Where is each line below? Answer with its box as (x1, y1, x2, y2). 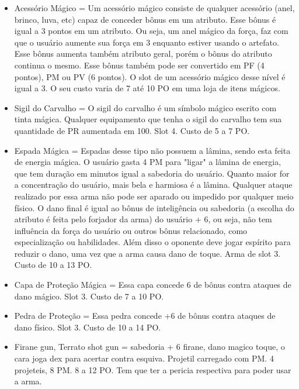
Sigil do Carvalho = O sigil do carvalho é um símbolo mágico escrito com (14, 101, 277, 113)
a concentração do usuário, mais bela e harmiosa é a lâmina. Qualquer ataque (14, 178, 293, 191)
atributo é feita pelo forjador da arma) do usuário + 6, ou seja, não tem (14, 213, 272, 225)
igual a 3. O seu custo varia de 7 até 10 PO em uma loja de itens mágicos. (14, 82, 280, 94)
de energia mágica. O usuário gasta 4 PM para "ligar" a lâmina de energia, (14, 156, 281, 168)
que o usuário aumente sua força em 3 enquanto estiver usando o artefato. (14, 36, 279, 48)
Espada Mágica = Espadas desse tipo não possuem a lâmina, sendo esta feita (14, 144, 291, 156)
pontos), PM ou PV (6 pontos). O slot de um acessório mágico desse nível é (14, 70, 286, 82)
